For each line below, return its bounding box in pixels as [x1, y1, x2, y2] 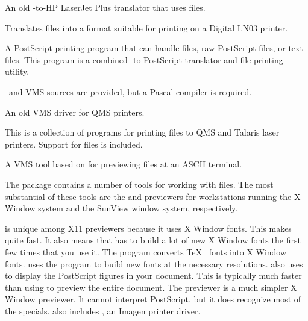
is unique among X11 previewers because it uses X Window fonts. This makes [5, 222, 292, 234]
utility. [5, 65, 30, 78]
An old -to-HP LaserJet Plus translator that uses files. [5, 1, 206, 13]
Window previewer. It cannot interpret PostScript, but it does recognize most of [5, 293, 301, 305]
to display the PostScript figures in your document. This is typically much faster [5, 269, 302, 282]
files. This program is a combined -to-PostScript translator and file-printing [5, 53, 283, 66]
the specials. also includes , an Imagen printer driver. [5, 304, 201, 317]
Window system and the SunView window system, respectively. [5, 202, 238, 214]
